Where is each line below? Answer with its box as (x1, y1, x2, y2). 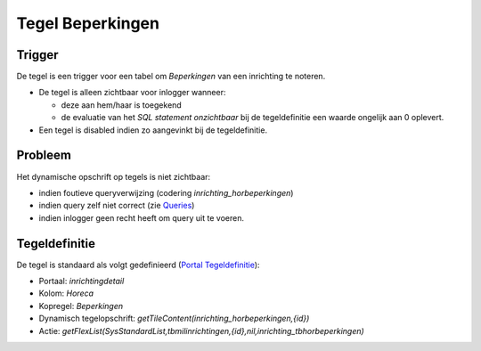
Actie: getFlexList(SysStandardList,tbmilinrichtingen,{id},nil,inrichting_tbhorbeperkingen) (38, 325, 364, 336)
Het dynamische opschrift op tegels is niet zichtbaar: (16, 171, 211, 182)
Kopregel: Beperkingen (38, 300, 124, 311)
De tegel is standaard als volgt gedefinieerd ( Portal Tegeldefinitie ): (16, 259, 260, 270)
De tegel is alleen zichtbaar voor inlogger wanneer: (38, 87, 226, 98)
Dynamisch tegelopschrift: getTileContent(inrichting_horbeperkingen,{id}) (38, 313, 310, 324)
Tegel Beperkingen (16, 13, 160, 33)
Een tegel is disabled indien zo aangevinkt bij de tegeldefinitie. (38, 125, 267, 135)
